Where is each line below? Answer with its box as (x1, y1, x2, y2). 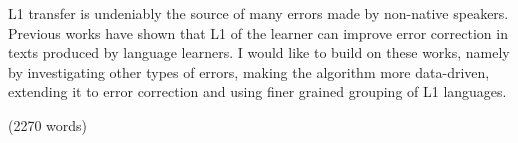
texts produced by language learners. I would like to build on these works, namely (8, 42, 510, 63)
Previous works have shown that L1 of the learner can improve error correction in (8, 22, 508, 43)
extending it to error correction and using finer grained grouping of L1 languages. (8, 81, 507, 102)
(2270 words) (8, 114, 88, 135)
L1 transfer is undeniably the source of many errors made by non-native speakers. (8, 3, 509, 23)
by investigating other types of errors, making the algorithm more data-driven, (8, 61, 490, 82)
